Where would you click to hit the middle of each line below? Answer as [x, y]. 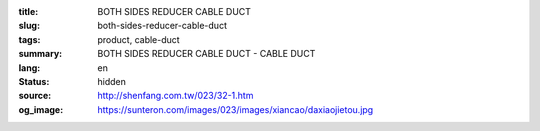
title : [28, 11]
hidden [112, 81]
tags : [29, 39]
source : [35, 96]
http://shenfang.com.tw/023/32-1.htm [175, 96]
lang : [29, 67]
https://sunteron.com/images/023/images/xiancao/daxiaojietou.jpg [235, 109]
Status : [34, 81]
